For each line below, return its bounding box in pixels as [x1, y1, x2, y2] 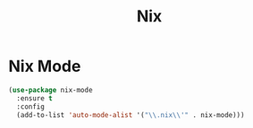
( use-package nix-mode [8, 85, 93, 94]
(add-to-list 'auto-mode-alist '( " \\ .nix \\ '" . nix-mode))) [16, 110, 245, 119]
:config [16, 102, 46, 111]
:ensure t [16, 93, 53, 103]
